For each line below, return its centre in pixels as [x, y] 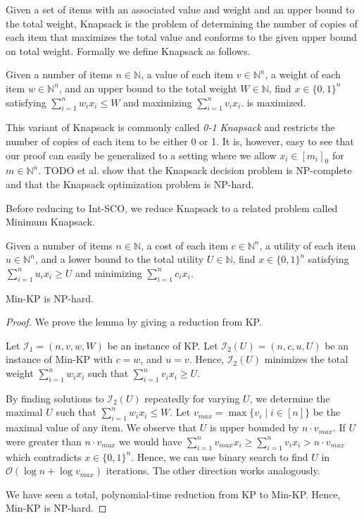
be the [327, 412]
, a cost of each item [184, 245]
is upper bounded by [255, 427]
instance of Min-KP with [59, 359]
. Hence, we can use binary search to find [220, 456]
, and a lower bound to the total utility [119, 259]
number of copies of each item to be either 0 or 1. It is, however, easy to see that [180, 141]
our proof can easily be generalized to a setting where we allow [141, 155]
